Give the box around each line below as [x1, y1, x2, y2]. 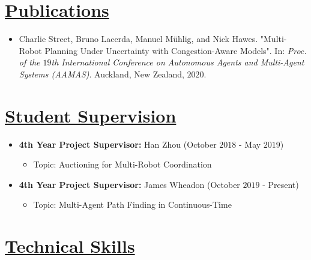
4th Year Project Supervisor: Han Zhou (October [19, 138, 217, 150]
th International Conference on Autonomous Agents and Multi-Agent [51, 56, 304, 68]
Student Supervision [5, 103, 177, 127]
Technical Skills [5, 234, 135, 258]
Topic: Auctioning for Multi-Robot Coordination [33, 158, 212, 171]
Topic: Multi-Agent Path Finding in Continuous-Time [33, 198, 232, 211]
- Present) [262, 178, 299, 190]
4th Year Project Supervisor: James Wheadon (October [19, 178, 240, 190]
